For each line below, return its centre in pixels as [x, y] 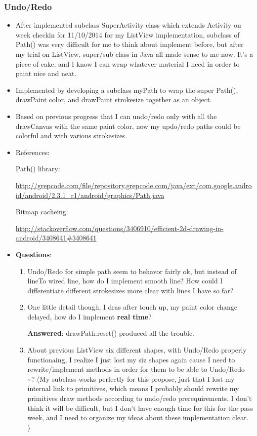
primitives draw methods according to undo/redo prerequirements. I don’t [140, 398]
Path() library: [38, 169]
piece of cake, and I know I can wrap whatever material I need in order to [128, 63]
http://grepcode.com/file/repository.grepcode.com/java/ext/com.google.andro [134, 185]
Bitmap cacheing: [42, 212]
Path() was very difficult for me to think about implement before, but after [129, 44]
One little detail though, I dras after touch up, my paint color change [132, 307]
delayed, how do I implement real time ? [89, 316]
